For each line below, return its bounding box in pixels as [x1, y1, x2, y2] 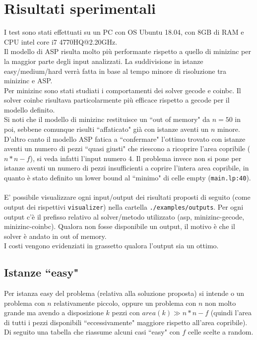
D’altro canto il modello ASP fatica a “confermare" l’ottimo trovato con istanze [4, 133, 246, 144]
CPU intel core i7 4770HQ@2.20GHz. [4, 36, 118, 47]
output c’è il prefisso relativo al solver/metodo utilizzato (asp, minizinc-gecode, [4, 211, 245, 222]
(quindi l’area [210, 307, 252, 318]
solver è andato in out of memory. [4, 230, 107, 241]
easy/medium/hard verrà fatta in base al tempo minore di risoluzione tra [4, 65, 227, 76]
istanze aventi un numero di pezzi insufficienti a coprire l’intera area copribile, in [4, 163, 249, 173]
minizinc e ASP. [4, 75, 53, 86]
